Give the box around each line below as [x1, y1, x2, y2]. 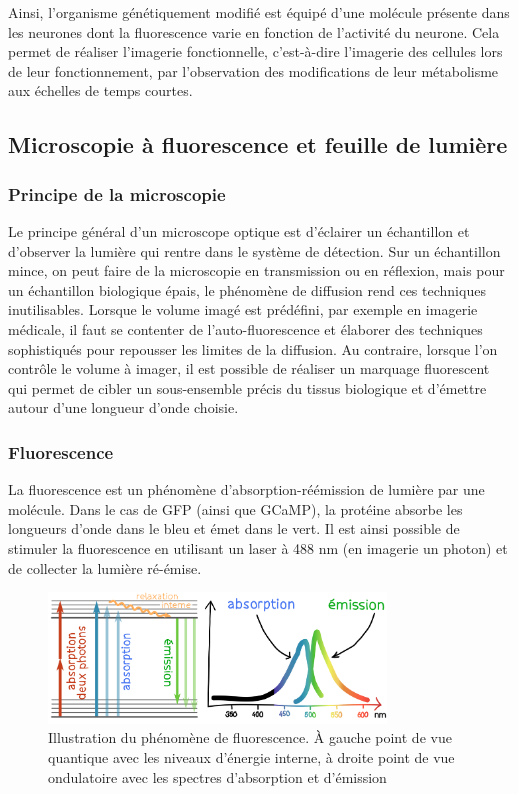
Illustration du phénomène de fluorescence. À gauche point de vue [48, 727, 452, 748]
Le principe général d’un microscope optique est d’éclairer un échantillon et [8, 220, 470, 241]
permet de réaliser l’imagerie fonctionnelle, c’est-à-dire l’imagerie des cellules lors [8, 41, 503, 62]
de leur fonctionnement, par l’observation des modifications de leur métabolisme [8, 60, 499, 81]
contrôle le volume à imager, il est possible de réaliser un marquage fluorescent [8, 358, 490, 379]
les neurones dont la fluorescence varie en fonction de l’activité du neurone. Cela [8, 21, 500, 42]
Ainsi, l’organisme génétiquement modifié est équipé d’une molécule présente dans [8, 2, 510, 22]
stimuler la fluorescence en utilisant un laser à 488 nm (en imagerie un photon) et [8, 537, 508, 558]
